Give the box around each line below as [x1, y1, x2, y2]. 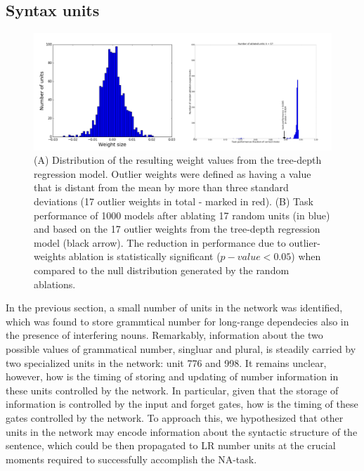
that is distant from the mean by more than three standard [34, 180, 289, 195]
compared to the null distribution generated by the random [34, 263, 290, 277]
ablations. [34, 276, 76, 291]
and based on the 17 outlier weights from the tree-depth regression [34, 221, 320, 236]
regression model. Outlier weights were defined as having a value [34, 166, 311, 181]
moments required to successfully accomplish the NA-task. [6, 451, 257, 466]
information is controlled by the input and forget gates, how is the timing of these [6, 396, 358, 411]
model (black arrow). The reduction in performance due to [34, 235, 286, 250]
